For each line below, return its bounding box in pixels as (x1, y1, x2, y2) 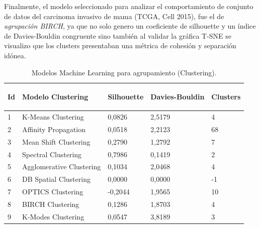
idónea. (4, 50, 26, 60)
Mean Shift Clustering (22, 136, 91, 147)
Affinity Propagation (22, 124, 85, 134)
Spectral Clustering (22, 149, 82, 159)
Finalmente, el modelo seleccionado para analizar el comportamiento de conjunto (4, 1, 253, 11)
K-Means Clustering (22, 111, 84, 122)
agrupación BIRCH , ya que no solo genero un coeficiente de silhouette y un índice (4, 21, 256, 31)
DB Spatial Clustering (22, 174, 91, 184)
